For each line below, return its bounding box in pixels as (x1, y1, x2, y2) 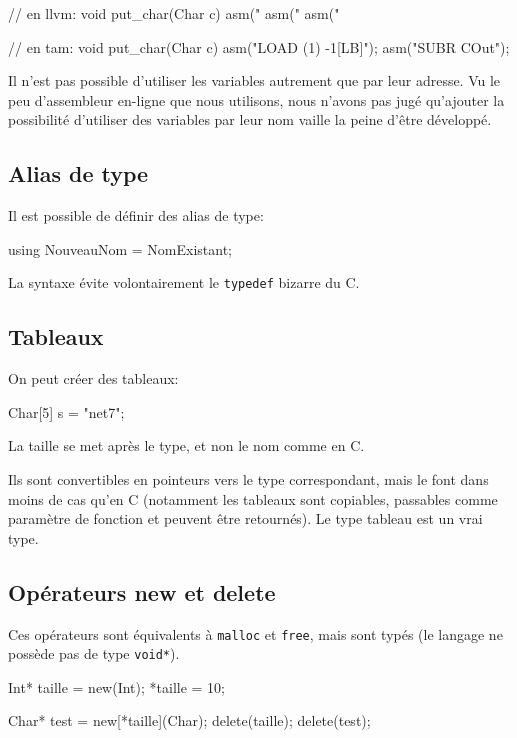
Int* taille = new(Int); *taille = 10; (8, 676, 225, 697)
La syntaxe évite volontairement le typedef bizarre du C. (8, 272, 360, 293)
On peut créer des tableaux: (8, 368, 179, 389)
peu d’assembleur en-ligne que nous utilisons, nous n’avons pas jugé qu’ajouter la (8, 89, 505, 110)
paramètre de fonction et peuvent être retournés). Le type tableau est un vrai (8, 508, 483, 529)
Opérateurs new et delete (8, 576, 276, 607)
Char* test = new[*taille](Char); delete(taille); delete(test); (8, 710, 371, 731)
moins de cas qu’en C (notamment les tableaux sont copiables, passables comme (8, 488, 498, 509)
